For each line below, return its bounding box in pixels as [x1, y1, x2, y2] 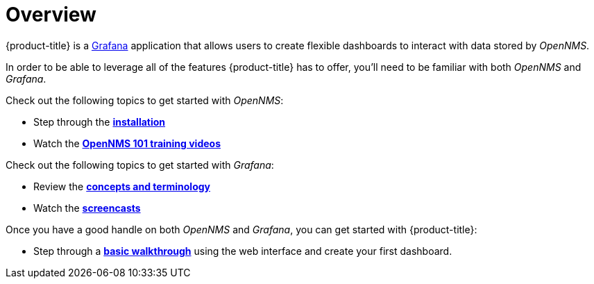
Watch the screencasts [33, 201, 141, 214]
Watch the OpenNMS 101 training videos [33, 137, 221, 149]
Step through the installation [33, 115, 166, 128]
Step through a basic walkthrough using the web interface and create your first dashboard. [33, 244, 452, 257]
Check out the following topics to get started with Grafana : [6, 158, 274, 171]
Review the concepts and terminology [33, 180, 210, 192]
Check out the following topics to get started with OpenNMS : [6, 94, 284, 106]
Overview [6, 3, 96, 26]
